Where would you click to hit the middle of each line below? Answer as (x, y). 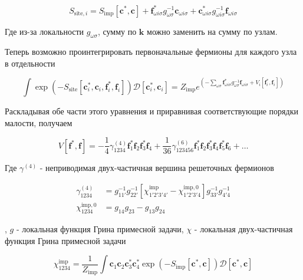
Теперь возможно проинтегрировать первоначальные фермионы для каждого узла (151, 52)
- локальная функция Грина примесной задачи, (100, 229)
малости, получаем (39, 122)
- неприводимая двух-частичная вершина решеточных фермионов (157, 168)
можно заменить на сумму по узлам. (212, 31)
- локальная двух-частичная (243, 229)
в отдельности (30, 63)
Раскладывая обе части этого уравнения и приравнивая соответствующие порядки (151, 111)
